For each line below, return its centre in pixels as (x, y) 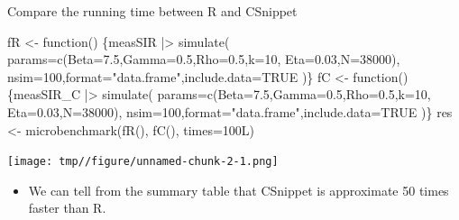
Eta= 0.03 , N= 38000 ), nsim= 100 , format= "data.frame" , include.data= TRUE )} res (230, 111)
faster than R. (67, 208)
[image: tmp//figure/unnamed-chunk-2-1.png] (143, 162)
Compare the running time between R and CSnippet (152, 11)
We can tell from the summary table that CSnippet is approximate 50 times (239, 190)
